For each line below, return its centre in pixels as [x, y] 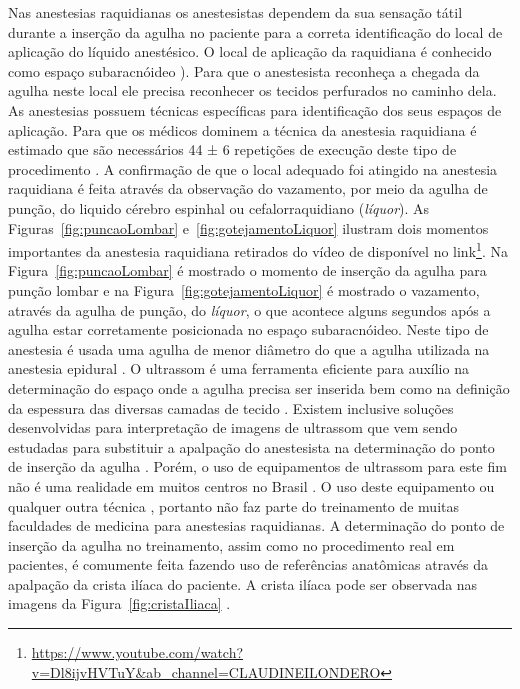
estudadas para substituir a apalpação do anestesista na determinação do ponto [251, 446]
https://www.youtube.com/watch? [137, 652]
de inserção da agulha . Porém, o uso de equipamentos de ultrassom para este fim [257, 466]
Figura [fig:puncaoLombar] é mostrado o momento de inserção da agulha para [247, 270]
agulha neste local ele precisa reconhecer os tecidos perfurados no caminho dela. [252, 90]
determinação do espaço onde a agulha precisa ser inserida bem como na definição [259, 387]
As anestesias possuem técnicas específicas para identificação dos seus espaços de [255, 109]
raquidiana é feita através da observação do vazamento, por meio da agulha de [248, 188]
